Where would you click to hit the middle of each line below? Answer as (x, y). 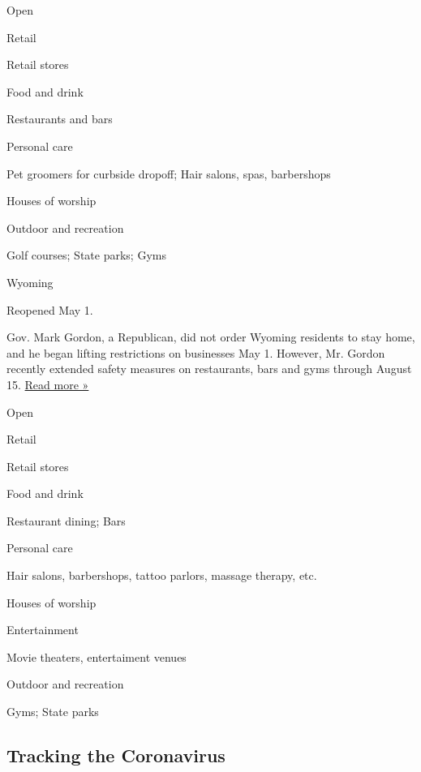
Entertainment (43, 630)
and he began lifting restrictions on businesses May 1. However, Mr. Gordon (196, 352)
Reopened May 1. (50, 309)
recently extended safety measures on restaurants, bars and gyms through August (209, 369)
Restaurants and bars (60, 119)
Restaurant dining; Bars (66, 520)
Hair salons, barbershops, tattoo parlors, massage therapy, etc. (162, 575)
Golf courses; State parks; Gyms (86, 255)
